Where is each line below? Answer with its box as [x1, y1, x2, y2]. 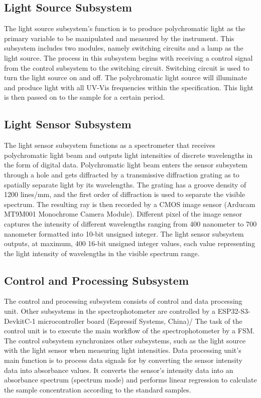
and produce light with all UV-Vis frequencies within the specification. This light [4, 82, 254, 92]
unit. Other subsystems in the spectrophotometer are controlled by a [4, 306, 215, 316]
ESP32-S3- [217, 306, 250, 316]
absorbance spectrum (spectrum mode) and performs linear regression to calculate [4, 374, 257, 385]
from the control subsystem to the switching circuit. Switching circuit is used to [4, 62, 249, 73]
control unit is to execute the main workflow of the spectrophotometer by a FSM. [4, 325, 255, 336]
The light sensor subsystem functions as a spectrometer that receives [4, 140, 215, 150]
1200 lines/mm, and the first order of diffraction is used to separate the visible [4, 189, 245, 200]
